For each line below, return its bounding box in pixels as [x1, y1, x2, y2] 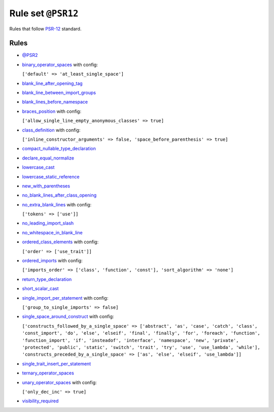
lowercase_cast [22, 164, 55, 170]
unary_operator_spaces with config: [22, 379, 97, 386]
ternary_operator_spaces [22, 370, 75, 376]
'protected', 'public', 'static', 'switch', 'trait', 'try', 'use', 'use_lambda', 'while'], [22, 344, 261, 350]
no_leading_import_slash [22, 220, 74, 226]
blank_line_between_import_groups [22, 89, 96, 96]
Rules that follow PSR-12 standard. [9, 25, 82, 31]
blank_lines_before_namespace [22, 99, 88, 105]
